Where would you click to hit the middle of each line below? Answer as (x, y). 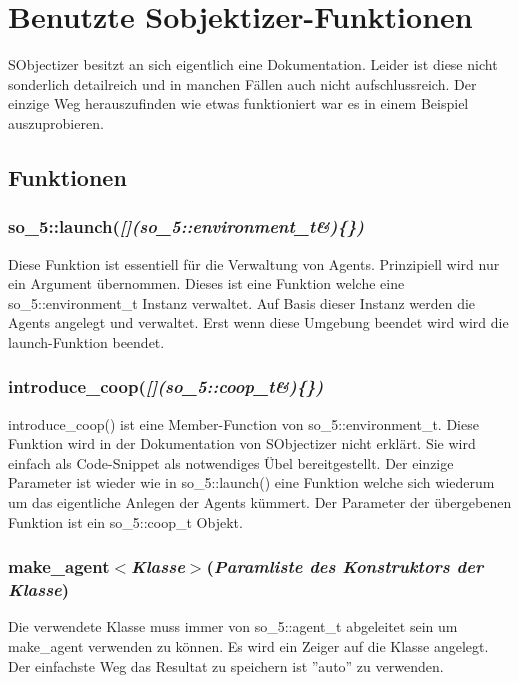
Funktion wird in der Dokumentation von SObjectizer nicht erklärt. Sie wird (242, 443)
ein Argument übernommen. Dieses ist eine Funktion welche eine (206, 283)
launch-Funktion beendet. (86, 341)
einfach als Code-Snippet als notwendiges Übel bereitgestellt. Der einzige (231, 462)
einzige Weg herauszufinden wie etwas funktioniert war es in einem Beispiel (238, 103)
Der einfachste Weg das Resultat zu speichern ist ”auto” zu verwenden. (226, 665)
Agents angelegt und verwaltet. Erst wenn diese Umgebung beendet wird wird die (258, 322)
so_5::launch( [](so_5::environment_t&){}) (186, 226)
